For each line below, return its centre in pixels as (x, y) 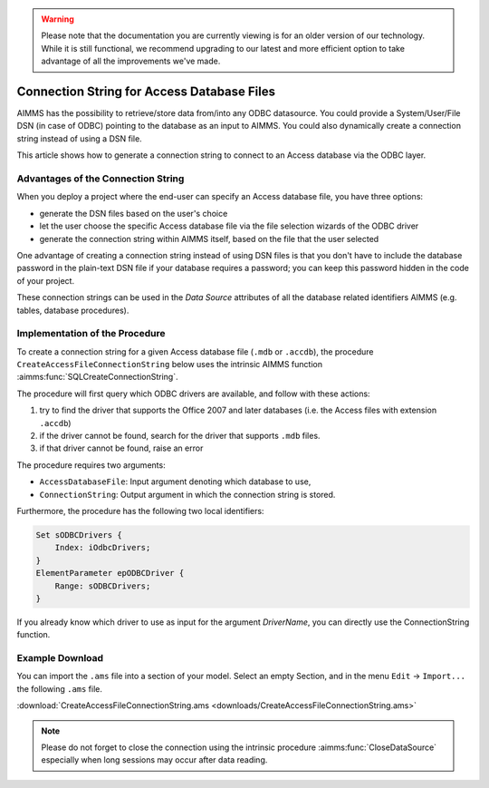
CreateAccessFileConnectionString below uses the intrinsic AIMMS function (170, 365)
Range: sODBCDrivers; (103, 586)
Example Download (60, 658)
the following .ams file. (60, 688)
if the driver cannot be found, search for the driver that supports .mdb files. (180, 436)
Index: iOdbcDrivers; (103, 548)
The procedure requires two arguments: (91, 465)
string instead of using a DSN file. (79, 138)
